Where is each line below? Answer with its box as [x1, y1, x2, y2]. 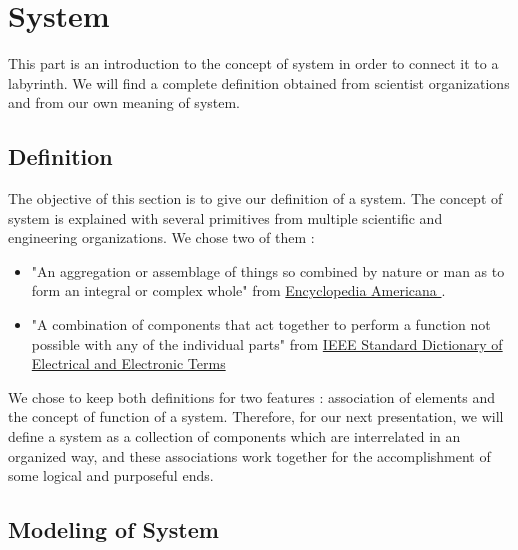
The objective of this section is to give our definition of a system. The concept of [8, 188, 503, 209]
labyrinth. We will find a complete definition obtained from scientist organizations [8, 72, 510, 93]
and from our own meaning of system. [8, 92, 241, 113]
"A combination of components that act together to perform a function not [31, 314, 491, 335]
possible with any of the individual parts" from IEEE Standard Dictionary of [31, 333, 503, 354]
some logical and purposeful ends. [8, 465, 214, 486]
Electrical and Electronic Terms [31, 353, 226, 374]
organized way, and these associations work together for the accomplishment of [8, 445, 491, 466]
